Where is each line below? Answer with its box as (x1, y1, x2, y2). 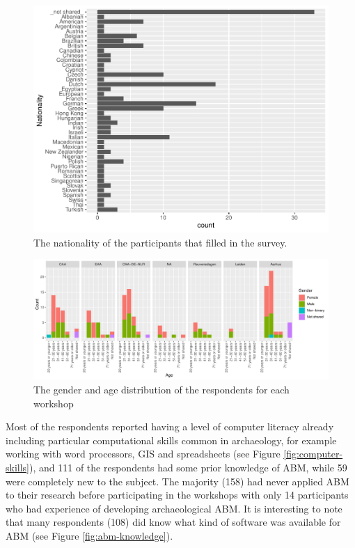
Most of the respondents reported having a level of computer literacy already (6, 419, 334, 434)
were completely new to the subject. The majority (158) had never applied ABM (6, 473, 349, 488)
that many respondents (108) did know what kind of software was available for (6, 515, 341, 529)
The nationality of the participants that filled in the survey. (33, 235, 287, 249)
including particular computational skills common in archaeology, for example (6, 432, 337, 447)
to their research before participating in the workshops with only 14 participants (6, 487, 349, 502)
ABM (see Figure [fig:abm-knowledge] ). (6, 528, 173, 542)
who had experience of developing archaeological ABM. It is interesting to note (6, 501, 342, 515)
